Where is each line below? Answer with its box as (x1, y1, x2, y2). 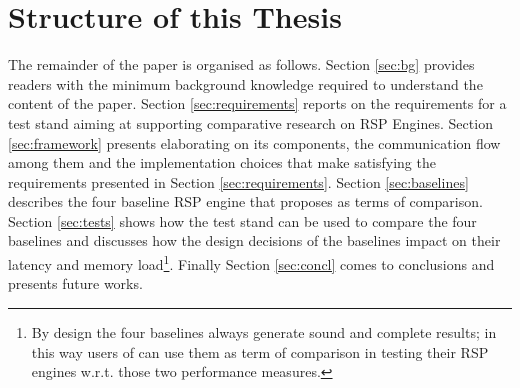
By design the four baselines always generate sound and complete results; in (31, 321, 497, 342)
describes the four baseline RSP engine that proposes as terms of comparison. (8, 191, 483, 212)
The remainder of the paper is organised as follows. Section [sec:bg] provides (8, 54, 475, 75)
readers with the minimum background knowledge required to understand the (8, 73, 483, 94)
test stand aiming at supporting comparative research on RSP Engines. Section (8, 112, 493, 133)
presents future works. (8, 273, 143, 294)
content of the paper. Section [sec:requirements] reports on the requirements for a (8, 93, 507, 114)
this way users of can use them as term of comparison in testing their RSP (31, 341, 489, 362)
